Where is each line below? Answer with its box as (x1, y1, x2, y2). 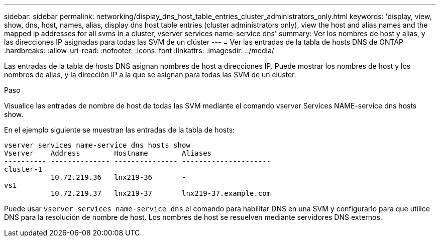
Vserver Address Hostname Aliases (4, 149, 212, 157)
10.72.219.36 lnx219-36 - (50, 173, 186, 181)
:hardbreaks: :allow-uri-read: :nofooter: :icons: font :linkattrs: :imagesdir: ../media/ (4, 46, 274, 55)
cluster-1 (4, 165, 42, 173)
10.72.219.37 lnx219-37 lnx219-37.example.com (50, 189, 271, 197)
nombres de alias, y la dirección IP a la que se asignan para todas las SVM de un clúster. (4, 70, 296, 79)
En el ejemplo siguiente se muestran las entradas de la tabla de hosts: (4, 126, 235, 134)
